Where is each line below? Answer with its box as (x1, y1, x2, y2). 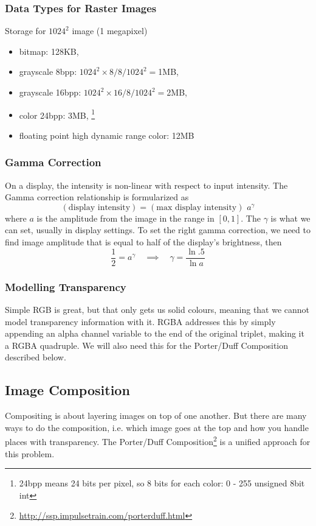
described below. (5, 351, 66, 363)
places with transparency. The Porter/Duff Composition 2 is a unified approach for (5, 433, 311, 447)
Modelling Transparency (5, 279, 126, 294)
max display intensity (156, 203, 237, 212)
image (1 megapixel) (72, 24, 148, 37)
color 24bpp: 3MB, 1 (19, 107, 95, 121)
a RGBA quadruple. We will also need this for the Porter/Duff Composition (5, 338, 289, 351)
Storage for (5, 24, 46, 37)
